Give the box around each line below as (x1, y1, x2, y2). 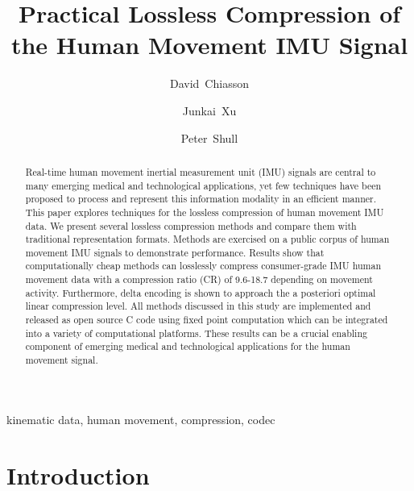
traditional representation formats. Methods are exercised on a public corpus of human (25, 232, 390, 246)
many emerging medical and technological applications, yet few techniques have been (25, 178, 382, 192)
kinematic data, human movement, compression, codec (6, 410, 275, 427)
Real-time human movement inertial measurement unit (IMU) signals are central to (25, 164, 376, 178)
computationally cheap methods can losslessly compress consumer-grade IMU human (25, 259, 381, 273)
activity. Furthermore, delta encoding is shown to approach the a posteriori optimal (25, 285, 376, 299)
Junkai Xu (182, 102, 237, 119)
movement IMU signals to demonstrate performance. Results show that (25, 245, 325, 259)
